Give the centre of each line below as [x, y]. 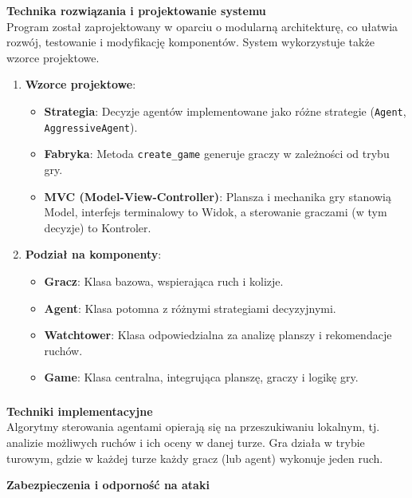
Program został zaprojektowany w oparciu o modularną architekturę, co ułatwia [202, 26]
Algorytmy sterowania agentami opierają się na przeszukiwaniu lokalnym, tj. [193, 427]
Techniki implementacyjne [80, 411]
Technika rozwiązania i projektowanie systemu [136, 10]
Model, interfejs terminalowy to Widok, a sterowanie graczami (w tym [216, 212]
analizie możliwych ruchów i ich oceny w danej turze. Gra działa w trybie [186, 442]
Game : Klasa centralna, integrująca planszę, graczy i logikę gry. [201, 377]
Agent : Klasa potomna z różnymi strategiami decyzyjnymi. [190, 308]
